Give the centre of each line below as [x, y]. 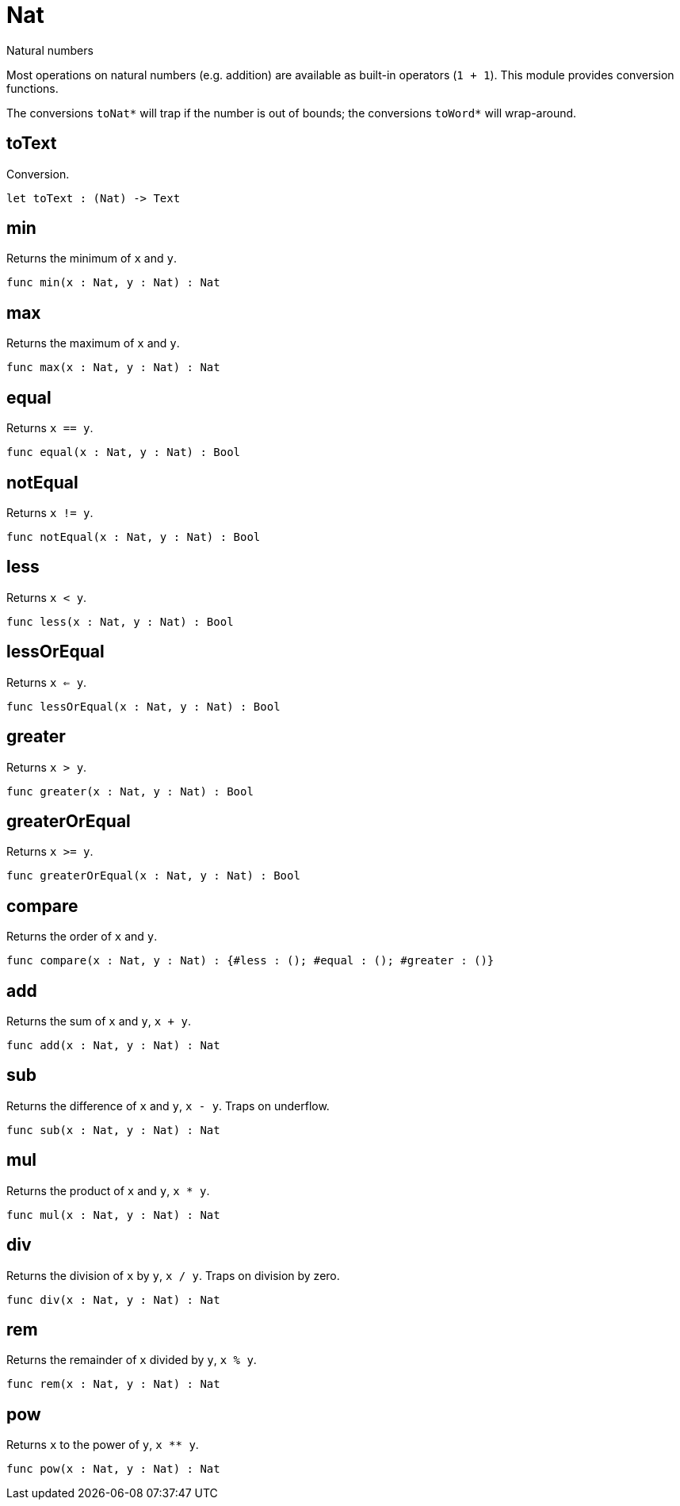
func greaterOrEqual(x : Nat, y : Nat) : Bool [153, 876]
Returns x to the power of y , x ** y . [103, 1445]
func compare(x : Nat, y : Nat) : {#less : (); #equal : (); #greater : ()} [250, 961]
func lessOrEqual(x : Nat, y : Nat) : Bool [143, 706]
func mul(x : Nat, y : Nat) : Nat [113, 1215]
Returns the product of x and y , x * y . [108, 1190]
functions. [32, 88]
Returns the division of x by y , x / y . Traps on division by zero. [173, 1275]
